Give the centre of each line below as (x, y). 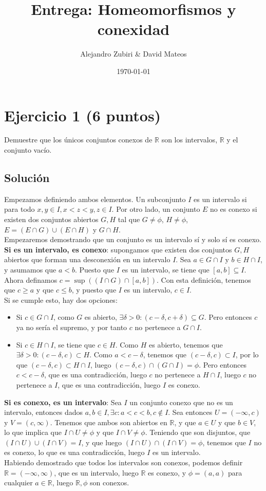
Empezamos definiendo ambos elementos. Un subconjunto (95, 199)
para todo (20, 209)
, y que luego (102, 442)
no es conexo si (234, 209)
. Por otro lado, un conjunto (156, 209)
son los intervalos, (189, 140)
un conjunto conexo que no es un (181, 402)
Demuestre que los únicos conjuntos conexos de (78, 140)
